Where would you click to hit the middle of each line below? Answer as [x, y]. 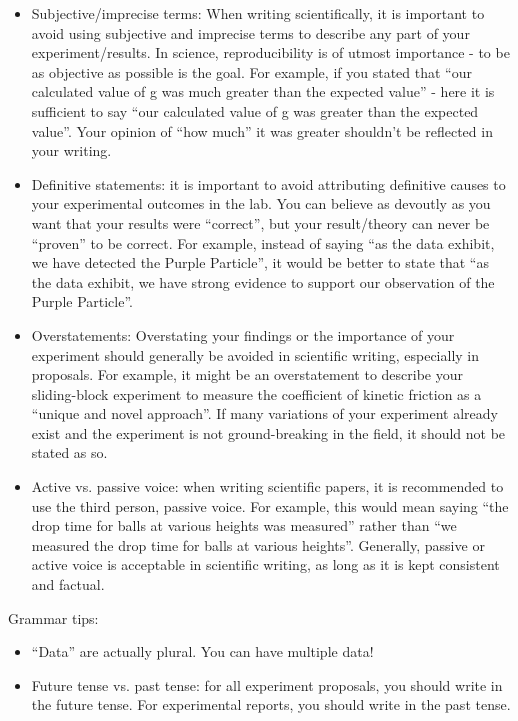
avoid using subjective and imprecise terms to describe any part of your [250, 32]
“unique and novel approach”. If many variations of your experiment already [264, 413]
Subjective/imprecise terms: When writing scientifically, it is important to [258, 13]
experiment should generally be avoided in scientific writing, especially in [255, 354]
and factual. [68, 584]
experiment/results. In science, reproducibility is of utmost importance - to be [270, 52]
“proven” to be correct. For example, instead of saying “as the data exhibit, [263, 242]
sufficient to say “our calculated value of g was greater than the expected [255, 110]
